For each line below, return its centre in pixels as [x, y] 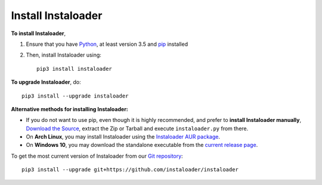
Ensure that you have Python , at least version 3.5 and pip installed [107, 44]
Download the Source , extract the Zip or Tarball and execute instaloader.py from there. [137, 128]
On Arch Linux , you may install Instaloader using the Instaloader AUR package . [123, 137]
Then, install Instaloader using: [64, 55]
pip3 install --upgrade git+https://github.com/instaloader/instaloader [130, 170]
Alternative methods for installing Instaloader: [69, 109]
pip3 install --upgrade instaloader [75, 96]
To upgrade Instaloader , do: [46, 82]
